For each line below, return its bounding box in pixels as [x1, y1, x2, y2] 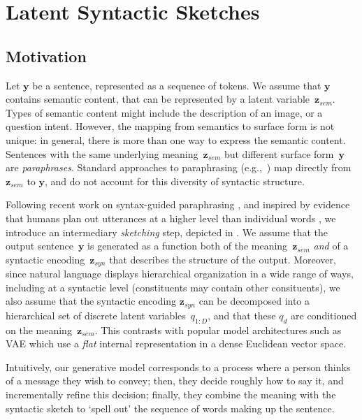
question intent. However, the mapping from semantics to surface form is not [6, 119, 335, 133]
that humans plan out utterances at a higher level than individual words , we [6, 210, 336, 225]
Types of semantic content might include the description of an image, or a [6, 105, 323, 120]
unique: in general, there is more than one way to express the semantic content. [6, 132, 346, 147]
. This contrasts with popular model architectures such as [94, 322, 342, 337]
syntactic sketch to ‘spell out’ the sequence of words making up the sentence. [6, 400, 335, 415]
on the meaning [6, 322, 72, 337]
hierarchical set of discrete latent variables [6, 307, 186, 322]
